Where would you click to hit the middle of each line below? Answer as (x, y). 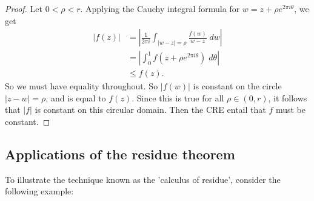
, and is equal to (76, 97)
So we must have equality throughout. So (82, 86)
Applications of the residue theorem (120, 154)
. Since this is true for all (178, 97)
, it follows (288, 97)
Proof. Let (24, 8)
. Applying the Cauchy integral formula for (160, 8)
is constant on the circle (237, 86)
